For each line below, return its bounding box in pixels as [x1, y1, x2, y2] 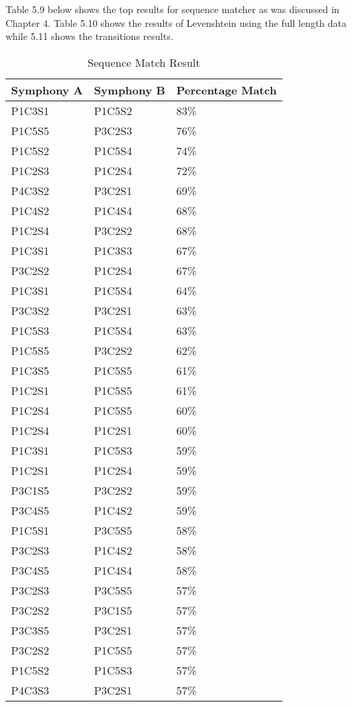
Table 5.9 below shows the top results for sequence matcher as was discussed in [6, 2, 340, 16]
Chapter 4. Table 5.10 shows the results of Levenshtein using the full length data [6, 15, 347, 30]
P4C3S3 [11, 682, 50, 698]
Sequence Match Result [87, 54, 200, 70]
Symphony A [11, 81, 83, 98]
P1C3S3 [94, 242, 132, 258]
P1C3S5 [11, 362, 50, 378]
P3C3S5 [11, 622, 50, 638]
